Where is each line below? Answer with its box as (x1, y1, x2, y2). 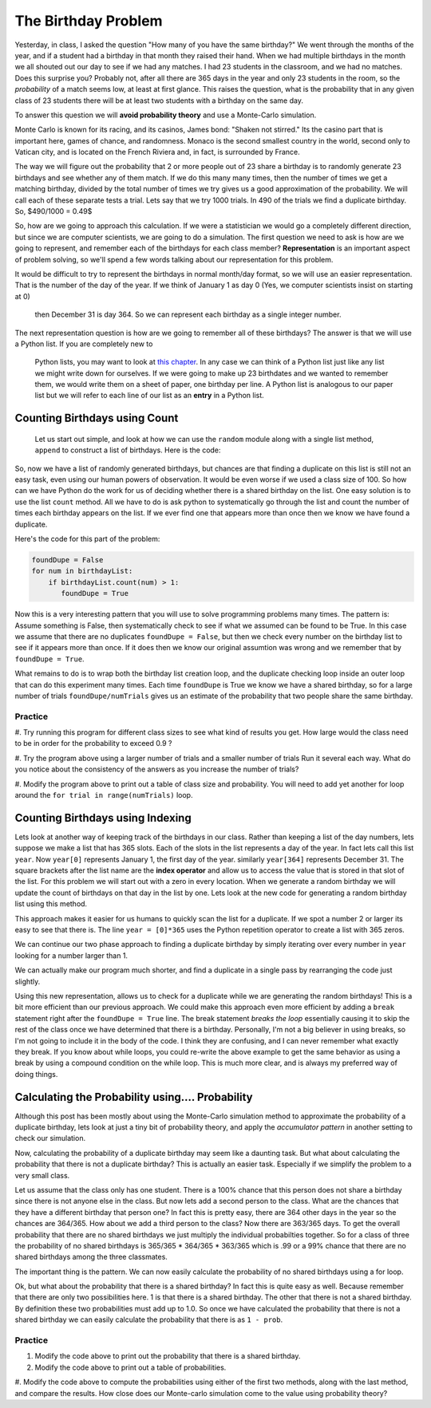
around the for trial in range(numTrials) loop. (14, 790, 193, 799)
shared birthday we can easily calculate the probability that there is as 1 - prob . (14, 1315, 283, 1324)
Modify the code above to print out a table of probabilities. (34, 1363, 227, 1372)
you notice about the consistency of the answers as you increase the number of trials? (14, 764, 299, 774)
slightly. (14, 976, 41, 986)
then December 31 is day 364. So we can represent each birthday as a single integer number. (34, 310, 342, 319)
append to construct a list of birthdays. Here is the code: (34, 445, 221, 455)
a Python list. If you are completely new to (14, 339, 153, 349)
